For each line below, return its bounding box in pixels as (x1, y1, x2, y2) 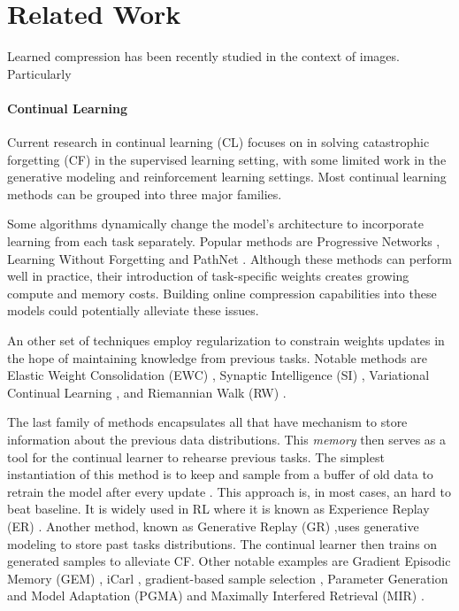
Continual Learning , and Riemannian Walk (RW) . (7, 383, 287, 401)
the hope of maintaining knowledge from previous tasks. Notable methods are (7, 348, 427, 367)
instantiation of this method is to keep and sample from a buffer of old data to (7, 465, 433, 483)
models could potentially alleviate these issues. (7, 301, 259, 320)
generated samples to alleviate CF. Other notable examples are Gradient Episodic (7, 552, 451, 570)
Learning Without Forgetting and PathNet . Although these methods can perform (7, 249, 453, 267)
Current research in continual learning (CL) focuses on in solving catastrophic (7, 133, 430, 151)
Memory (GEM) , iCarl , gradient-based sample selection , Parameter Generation (7, 568, 448, 587)
